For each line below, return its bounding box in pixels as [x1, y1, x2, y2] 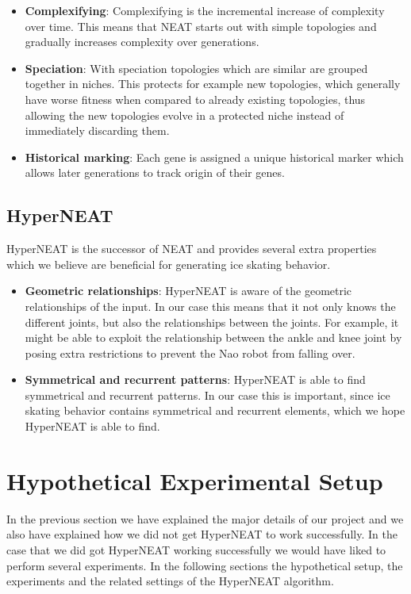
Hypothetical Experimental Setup [6, 464, 383, 496]
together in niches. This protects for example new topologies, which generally [25, 75, 401, 92]
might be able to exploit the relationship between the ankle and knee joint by [25, 329, 402, 346]
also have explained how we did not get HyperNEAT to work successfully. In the [6, 526, 398, 542]
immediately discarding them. [25, 122, 170, 139]
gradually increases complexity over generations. [25, 33, 259, 50]
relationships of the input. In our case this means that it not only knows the [25, 297, 396, 314]
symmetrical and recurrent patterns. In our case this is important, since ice [25, 386, 390, 403]
